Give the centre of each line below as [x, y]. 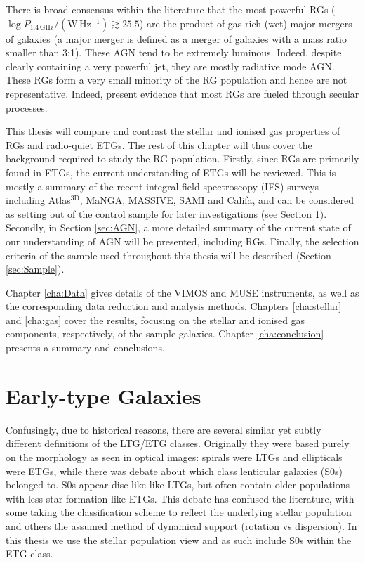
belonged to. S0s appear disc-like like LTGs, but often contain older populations [178, 485]
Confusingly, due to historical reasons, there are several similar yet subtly [164, 429]
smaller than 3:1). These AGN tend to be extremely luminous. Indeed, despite [174, 52]
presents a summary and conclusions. [85, 348]
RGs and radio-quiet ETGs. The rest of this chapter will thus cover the [159, 144]
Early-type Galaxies [104, 395]
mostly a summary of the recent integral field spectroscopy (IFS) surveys [162, 186]
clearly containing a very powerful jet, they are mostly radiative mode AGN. [170, 66]
